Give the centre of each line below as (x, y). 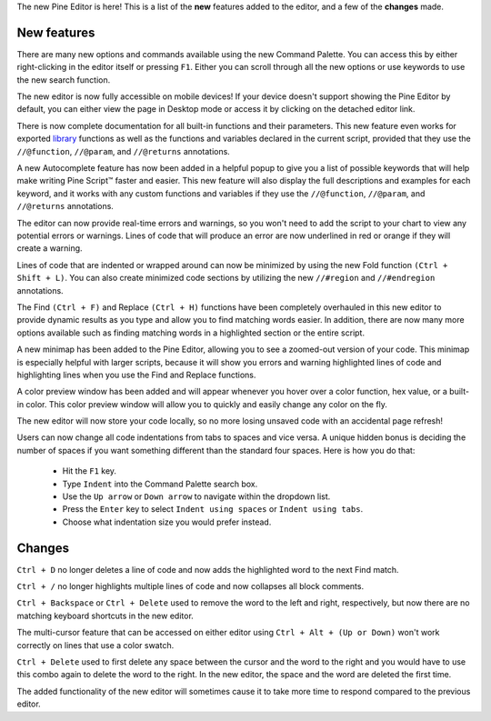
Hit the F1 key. (90, 471)
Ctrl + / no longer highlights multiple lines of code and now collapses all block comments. (190, 586)
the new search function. (64, 80)
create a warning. (50, 248)
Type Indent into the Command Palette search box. (160, 484)
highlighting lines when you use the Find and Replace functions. (136, 375)
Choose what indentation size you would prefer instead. (167, 522)
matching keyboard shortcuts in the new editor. (105, 616)
